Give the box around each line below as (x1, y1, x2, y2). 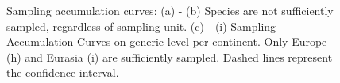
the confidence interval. (6, 64, 119, 81)
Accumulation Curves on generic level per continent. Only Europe (6, 33, 327, 50)
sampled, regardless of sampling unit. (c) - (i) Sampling (6, 17, 276, 34)
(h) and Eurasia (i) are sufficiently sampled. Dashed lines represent (6, 48, 333, 65)
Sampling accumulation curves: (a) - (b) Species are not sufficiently (6, 2, 334, 18)
